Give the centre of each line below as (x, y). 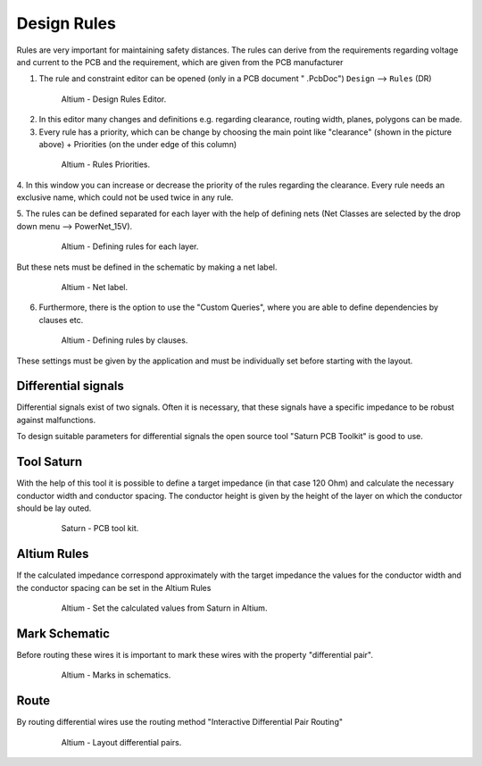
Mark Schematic (63, 633)
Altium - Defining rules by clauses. (125, 340)
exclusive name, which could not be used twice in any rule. (125, 197)
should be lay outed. (54, 508)
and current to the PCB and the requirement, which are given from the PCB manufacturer (180, 62)
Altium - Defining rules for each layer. (130, 246)
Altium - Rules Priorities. (106, 164)
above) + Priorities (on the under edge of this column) (138, 144)
